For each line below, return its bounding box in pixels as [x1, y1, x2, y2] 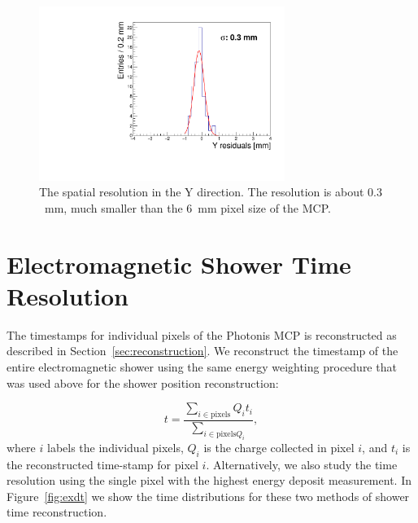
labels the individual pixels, [46, 438, 184, 455]
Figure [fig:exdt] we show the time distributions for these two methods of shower [7, 487, 410, 504]
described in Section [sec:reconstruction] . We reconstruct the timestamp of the [7, 342, 398, 359]
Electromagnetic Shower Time [7, 247, 351, 280]
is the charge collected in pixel [203, 438, 355, 455]
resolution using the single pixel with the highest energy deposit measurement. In [7, 472, 411, 489]
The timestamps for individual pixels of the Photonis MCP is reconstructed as [7, 326, 397, 343]
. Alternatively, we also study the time [206, 455, 398, 472]
